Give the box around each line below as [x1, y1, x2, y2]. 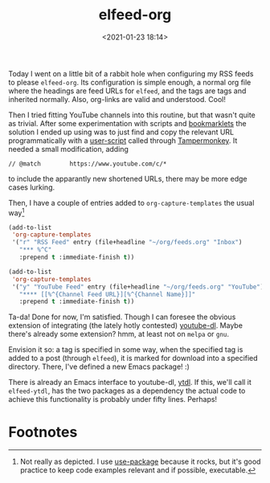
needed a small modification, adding [8, 144, 129, 153]
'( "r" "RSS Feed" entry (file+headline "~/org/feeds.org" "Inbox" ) [11, 239, 243, 247]
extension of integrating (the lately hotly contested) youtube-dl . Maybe [8, 321, 243, 330]
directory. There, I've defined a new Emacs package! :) [8, 362, 190, 371]
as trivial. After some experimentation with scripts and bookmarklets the [8, 118, 247, 128]
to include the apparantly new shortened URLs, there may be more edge [8, 174, 247, 183]
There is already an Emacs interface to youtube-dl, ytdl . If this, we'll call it [8, 378, 252, 387]
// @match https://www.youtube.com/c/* [8, 159, 167, 168]
